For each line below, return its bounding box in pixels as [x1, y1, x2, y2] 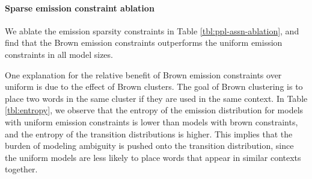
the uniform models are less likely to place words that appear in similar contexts [5, 151, 301, 163]
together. [5, 163, 38, 175]
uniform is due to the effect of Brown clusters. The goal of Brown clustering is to [5, 80, 303, 93]
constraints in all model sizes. [5, 48, 113, 60]
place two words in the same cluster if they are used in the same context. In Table [5, 92, 308, 104]
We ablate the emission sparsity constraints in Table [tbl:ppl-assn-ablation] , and [5, 24, 299, 37]
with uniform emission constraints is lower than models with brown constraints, [5, 115, 298, 128]
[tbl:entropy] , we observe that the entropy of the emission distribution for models [5, 104, 304, 116]
